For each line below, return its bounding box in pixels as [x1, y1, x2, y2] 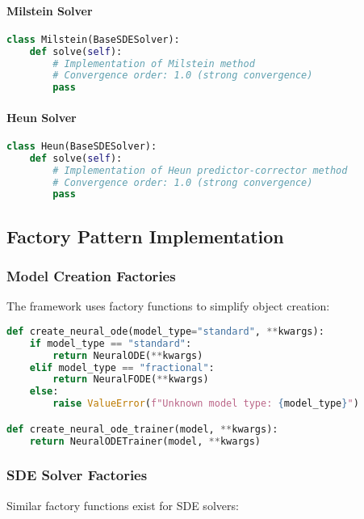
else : [29, 386, 59, 398]
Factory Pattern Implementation [6, 223, 284, 248]
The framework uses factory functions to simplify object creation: [6, 297, 330, 314]
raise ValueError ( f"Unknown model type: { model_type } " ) [52, 398, 359, 410]
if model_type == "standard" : [29, 337, 192, 349]
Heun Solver [6, 108, 77, 125]
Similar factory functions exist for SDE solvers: [6, 496, 239, 513]
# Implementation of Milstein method [52, 57, 255, 70]
